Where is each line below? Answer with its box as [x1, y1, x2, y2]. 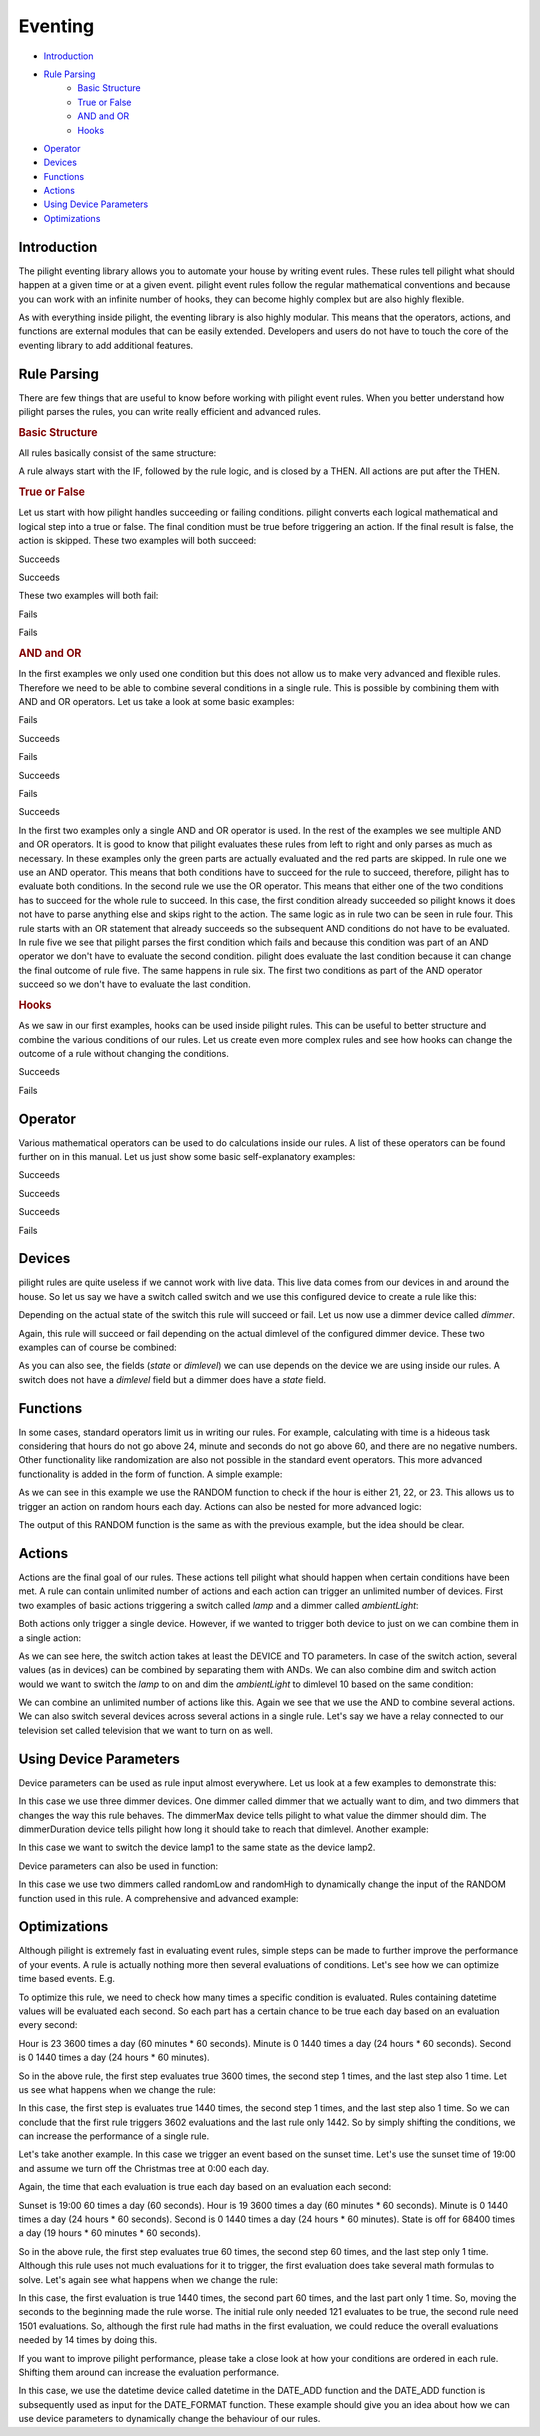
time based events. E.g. [18, 1973, 115, 1985]
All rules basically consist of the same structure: [18, 447, 217, 459]
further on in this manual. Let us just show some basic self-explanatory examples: [18, 1150, 356, 1162]
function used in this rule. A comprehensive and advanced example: [18, 1892, 299, 1904]
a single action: [18, 1631, 82, 1644]
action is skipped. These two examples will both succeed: [18, 535, 257, 547]
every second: [18, 2019, 78, 2031]
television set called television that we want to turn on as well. [18, 1724, 274, 1736]
